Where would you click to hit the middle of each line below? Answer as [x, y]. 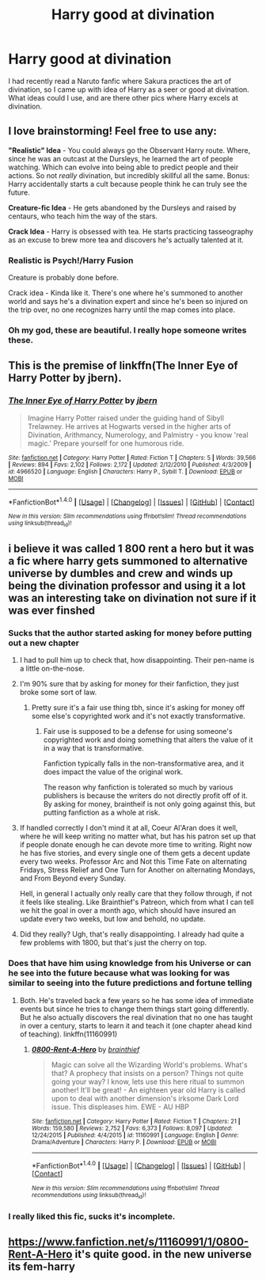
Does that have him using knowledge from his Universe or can [130, 964]
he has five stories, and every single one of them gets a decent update [135, 853]
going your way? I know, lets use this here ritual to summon [148, 1081]
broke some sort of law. [58, 692]
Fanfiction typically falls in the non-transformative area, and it [144, 764]
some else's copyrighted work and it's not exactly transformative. [138, 716]
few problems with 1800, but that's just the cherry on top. [113, 943]
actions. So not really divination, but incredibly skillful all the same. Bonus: [129, 175]
